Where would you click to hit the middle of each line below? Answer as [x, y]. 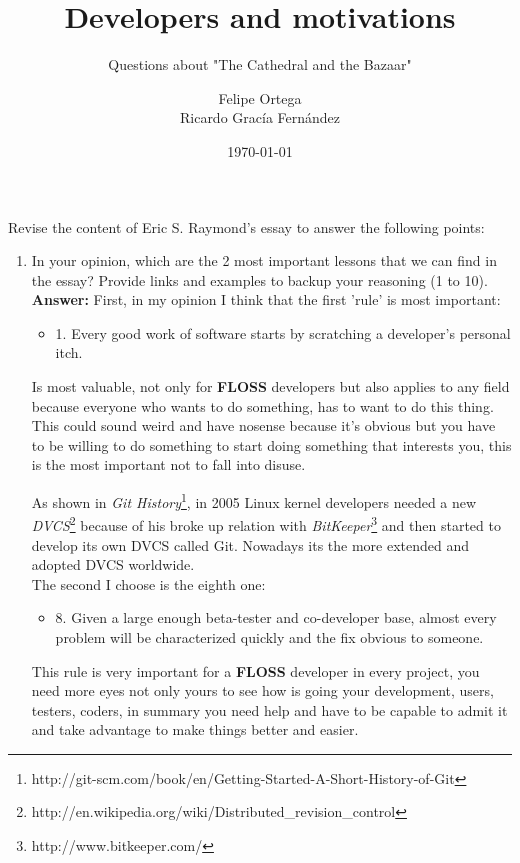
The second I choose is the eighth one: [148, 583]
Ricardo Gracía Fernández [260, 117]
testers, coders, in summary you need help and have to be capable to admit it [269, 709]
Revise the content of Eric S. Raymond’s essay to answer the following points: [246, 226]
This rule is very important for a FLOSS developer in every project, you [255, 670]
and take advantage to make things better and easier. [195, 729]
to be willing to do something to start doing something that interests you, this [271, 444]
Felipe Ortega [260, 97]
